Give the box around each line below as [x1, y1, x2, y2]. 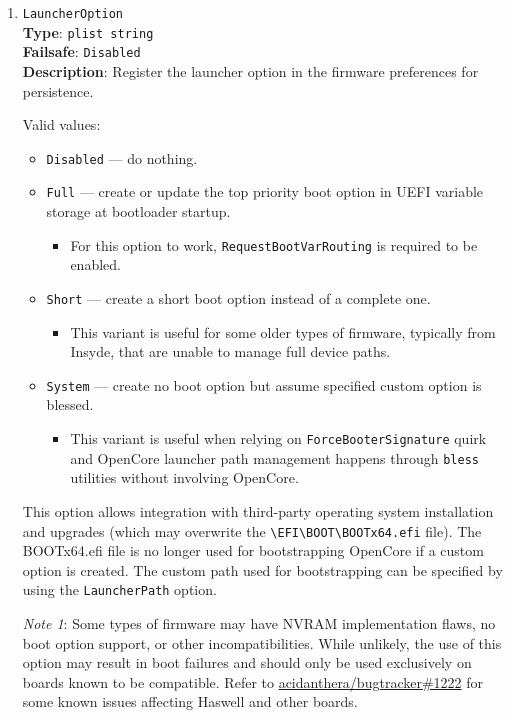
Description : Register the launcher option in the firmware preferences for [22, 60, 479, 81]
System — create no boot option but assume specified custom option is [46, 374, 482, 395]
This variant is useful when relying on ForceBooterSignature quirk [70, 428, 487, 448]
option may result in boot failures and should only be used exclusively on [22, 652, 472, 673]
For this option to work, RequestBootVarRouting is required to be [70, 234, 478, 255]
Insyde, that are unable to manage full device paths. [70, 341, 391, 362]
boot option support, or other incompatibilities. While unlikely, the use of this [22, 632, 502, 653]
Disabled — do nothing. [46, 147, 198, 168]
